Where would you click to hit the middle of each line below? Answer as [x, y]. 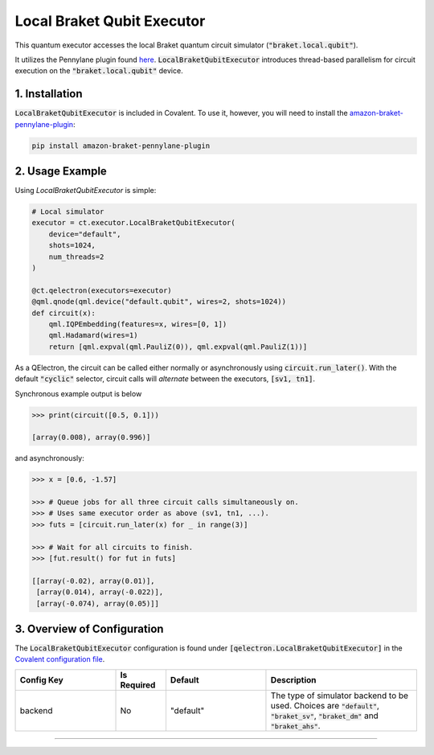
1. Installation [49, 94]
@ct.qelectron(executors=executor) [102, 290]
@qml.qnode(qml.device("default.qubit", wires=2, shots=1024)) [159, 302]
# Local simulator [68, 212]
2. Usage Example [61, 172]
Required [138, 685]
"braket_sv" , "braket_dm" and [325, 716]
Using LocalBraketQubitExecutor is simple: [86, 191]
